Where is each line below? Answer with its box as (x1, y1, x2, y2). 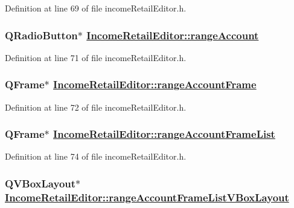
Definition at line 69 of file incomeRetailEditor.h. (5, 2, 187, 14)
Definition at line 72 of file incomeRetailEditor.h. (5, 100, 187, 113)
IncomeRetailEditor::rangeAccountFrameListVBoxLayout (5, 189, 289, 204)
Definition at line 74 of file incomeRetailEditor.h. (5, 150, 187, 163)
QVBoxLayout (5, 175, 76, 190)
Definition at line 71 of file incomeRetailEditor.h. (5, 51, 187, 63)
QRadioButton (5, 27, 78, 42)
